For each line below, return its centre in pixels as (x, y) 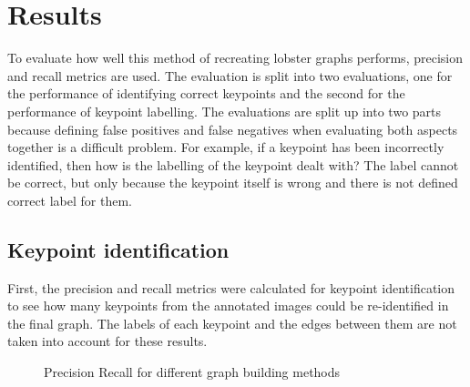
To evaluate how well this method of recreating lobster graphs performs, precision (235, 58)
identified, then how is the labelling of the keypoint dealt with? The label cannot (233, 164)
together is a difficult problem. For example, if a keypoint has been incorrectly (226, 147)
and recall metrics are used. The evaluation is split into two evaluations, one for (230, 75)
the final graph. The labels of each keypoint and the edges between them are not (232, 323)
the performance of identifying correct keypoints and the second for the (206, 93)
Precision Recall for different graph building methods (192, 372)
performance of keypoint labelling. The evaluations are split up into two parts (225, 111)
